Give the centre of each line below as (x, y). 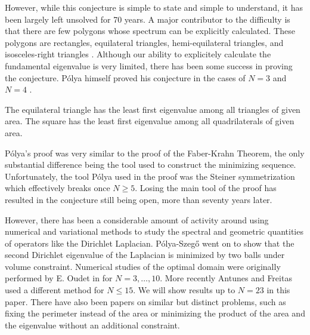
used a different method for (55, 290)
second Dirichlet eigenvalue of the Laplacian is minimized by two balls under (145, 255)
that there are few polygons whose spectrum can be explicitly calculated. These (150, 31)
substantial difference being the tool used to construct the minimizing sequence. (151, 165)
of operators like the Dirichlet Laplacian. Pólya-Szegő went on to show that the (150, 243)
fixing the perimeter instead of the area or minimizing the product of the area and (155, 313)
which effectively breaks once (58, 188)
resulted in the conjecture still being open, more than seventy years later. (139, 199)
